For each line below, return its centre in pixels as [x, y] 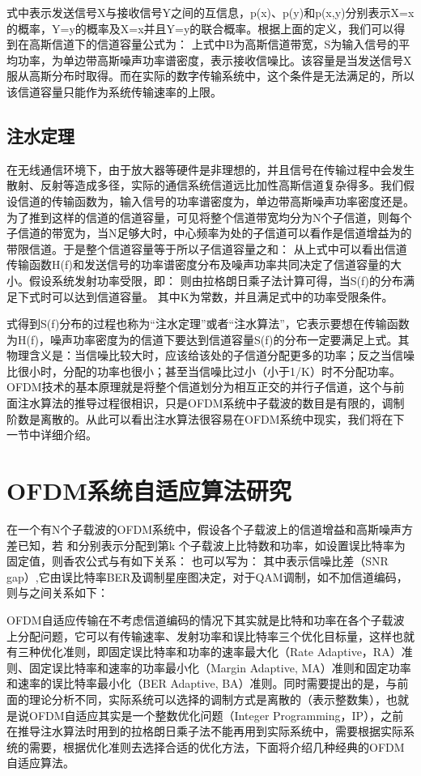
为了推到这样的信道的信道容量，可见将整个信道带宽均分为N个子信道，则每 [204, 217]
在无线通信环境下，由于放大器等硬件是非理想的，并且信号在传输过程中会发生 [210, 169]
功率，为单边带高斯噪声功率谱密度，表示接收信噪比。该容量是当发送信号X [215, 60]
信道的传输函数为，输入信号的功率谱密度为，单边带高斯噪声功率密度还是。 [216, 200]
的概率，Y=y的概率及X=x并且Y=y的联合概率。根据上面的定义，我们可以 [200, 28]
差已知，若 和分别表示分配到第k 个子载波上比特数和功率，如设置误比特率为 [206, 545]
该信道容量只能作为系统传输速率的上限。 [114, 91]
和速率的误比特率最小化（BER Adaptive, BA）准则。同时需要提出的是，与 [202, 683]
